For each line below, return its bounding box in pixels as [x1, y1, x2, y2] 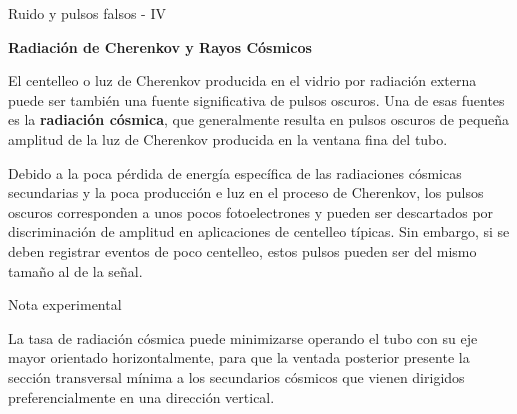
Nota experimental [8, 294, 122, 315]
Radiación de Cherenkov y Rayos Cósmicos [8, 36, 312, 57]
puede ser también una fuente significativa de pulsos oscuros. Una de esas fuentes [8, 89, 505, 110]
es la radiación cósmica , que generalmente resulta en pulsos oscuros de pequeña [8, 109, 510, 130]
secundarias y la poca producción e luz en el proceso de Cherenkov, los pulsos [8, 182, 484, 203]
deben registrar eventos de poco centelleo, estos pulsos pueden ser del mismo [8, 240, 477, 261]
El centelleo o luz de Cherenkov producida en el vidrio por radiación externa [8, 70, 477, 91]
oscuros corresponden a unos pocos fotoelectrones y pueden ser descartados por [8, 201, 494, 222]
